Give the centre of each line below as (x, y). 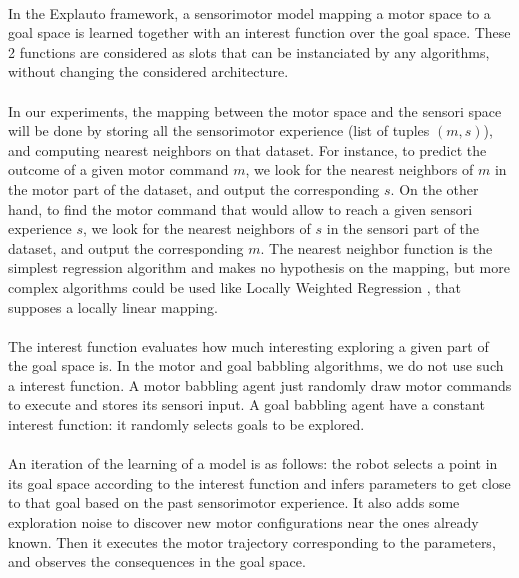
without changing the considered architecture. (148, 71)
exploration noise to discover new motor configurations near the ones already (243, 522)
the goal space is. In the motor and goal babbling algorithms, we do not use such (256, 365)
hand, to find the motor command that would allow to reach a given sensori (240, 208)
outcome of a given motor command (118, 169)
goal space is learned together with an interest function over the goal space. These (259, 32)
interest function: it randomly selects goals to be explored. (186, 424)
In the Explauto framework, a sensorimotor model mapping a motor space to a (249, 12)
